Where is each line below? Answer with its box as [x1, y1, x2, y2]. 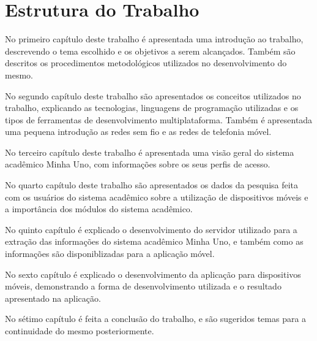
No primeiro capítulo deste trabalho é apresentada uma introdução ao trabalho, [5, 33, 304, 45]
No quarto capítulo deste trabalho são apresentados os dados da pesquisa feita [5, 178, 299, 191]
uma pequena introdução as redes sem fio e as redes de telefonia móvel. [5, 125, 272, 138]
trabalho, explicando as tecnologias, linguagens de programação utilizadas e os [5, 101, 299, 114]
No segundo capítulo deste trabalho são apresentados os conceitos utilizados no [5, 89, 301, 102]
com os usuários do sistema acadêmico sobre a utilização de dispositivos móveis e [5, 190, 308, 203]
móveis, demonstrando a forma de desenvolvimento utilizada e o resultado [5, 280, 282, 293]
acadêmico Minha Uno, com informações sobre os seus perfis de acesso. [5, 158, 270, 170]
